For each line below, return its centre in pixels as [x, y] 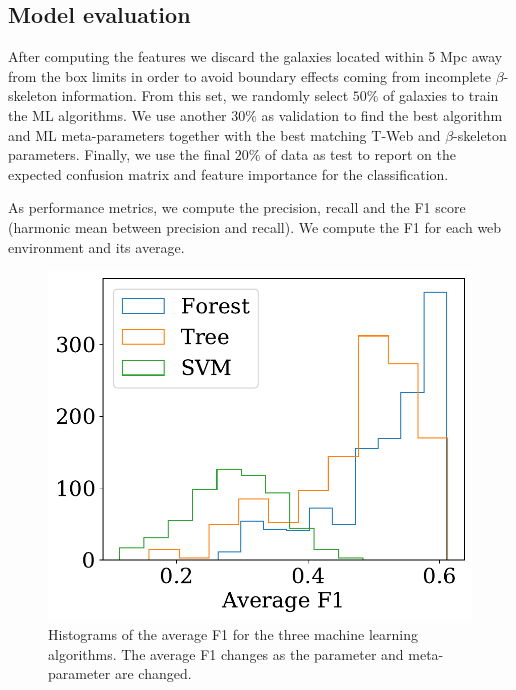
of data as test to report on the [360, 154]
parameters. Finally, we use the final [119, 154]
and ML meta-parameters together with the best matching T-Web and [224, 134]
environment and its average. [96, 246]
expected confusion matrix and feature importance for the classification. [228, 173]
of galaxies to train [441, 95]
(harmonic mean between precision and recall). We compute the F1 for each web [255, 226]
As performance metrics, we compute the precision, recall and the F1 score [237, 207]
